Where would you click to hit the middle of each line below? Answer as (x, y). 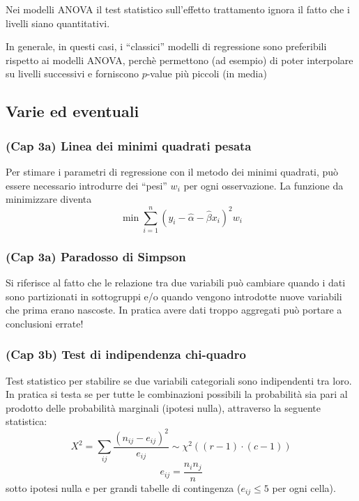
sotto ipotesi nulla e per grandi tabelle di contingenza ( (123, 487)
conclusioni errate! (45, 323)
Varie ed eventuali (72, 111)
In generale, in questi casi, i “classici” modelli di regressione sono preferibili (166, 46)
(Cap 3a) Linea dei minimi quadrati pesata (129, 145)
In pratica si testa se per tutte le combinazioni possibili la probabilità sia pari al (177, 394)
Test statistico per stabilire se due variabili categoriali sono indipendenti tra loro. (179, 380)
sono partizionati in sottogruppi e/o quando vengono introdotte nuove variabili (174, 296)
